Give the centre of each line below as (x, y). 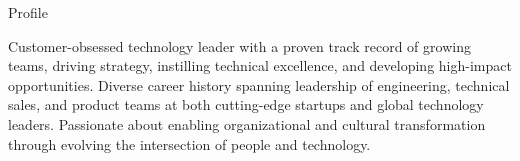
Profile (28, 12)
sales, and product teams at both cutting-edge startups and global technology (246, 104)
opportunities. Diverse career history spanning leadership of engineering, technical (259, 84)
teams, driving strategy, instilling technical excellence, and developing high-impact (260, 65)
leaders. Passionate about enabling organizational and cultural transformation (247, 123)
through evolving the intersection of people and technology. (189, 143)
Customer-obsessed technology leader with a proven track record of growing (239, 45)
